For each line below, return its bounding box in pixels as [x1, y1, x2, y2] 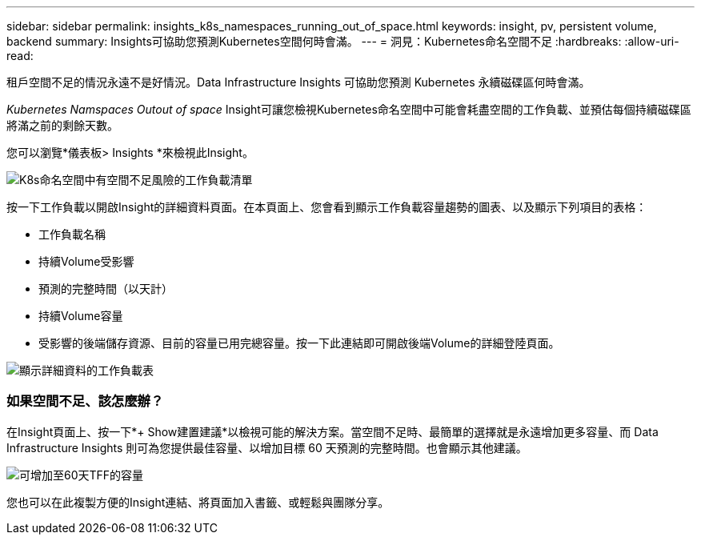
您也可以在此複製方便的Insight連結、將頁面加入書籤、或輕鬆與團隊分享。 [6, 495, 390, 509]
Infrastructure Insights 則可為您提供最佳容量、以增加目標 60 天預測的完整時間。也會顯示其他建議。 [6, 440, 527, 455]
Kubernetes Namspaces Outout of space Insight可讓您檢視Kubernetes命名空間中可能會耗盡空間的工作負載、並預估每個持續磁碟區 [6, 102, 691, 116]
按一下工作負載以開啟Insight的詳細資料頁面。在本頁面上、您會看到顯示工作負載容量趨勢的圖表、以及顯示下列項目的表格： [6, 200, 647, 214]
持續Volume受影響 [38, 254, 134, 268]
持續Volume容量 [38, 309, 123, 323]
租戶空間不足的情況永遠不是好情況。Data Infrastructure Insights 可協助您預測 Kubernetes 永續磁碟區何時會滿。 [6, 75, 591, 89]
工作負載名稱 [38, 227, 106, 241]
